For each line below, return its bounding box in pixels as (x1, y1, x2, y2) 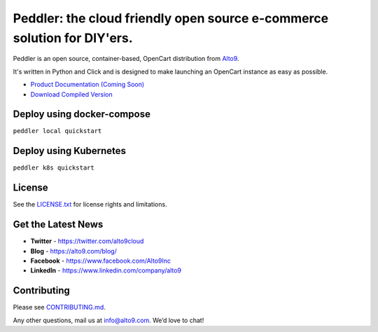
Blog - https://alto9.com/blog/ (30, 247, 117, 255)
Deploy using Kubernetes (13, 145, 126, 157)
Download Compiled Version (30, 90, 113, 98)
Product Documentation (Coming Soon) (30, 81, 145, 89)
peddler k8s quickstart (13, 164, 94, 172)
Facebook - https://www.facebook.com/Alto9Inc (30, 256, 171, 265)
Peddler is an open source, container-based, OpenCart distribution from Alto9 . (13, 55, 239, 63)
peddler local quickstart (13, 127, 102, 135)
